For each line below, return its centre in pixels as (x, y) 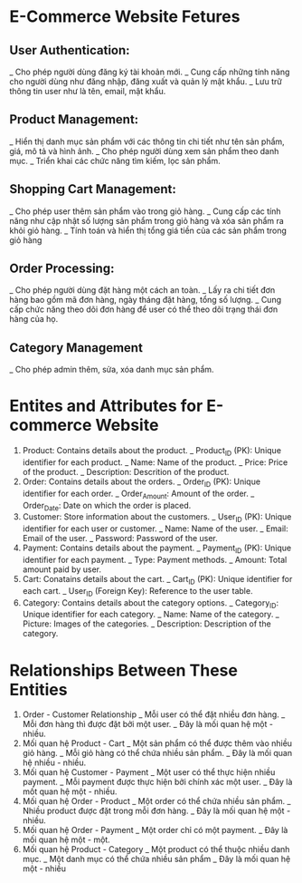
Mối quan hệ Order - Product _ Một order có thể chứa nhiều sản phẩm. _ (156, 801)
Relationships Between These (123, 670)
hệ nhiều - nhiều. (54, 762)
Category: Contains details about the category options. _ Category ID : (150, 603)
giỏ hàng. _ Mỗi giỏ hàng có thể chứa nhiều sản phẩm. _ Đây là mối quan (157, 753)
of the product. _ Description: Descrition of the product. (126, 471)
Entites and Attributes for (106, 406)
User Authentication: (70, 50)
